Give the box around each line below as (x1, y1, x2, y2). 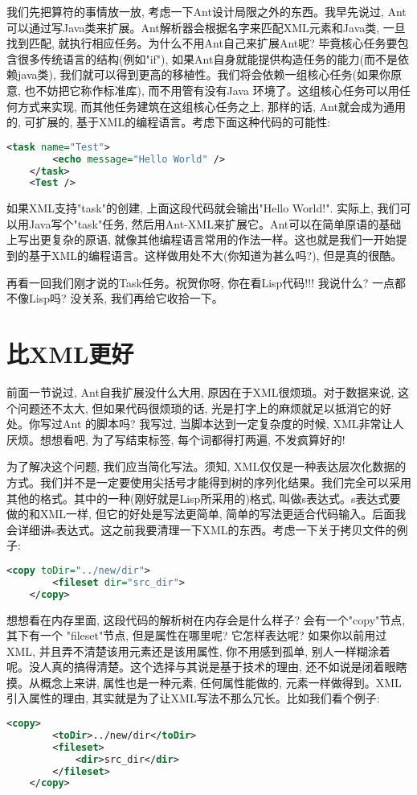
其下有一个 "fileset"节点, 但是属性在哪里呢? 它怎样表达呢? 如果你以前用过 (6, 627, 387, 644)
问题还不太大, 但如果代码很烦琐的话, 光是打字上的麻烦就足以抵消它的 (17, 399, 381, 416)
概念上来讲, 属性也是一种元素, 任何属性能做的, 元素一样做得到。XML (39, 673, 402, 690)
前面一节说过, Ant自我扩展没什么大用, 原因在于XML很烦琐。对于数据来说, (6, 383, 395, 400)
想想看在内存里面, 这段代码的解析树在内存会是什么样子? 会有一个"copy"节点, (6, 611, 406, 628)
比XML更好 (6, 337, 134, 369)
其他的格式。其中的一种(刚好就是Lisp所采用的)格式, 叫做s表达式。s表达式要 (6, 489, 401, 506)
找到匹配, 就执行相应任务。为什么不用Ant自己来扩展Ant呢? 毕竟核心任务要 (6, 35, 398, 51)
